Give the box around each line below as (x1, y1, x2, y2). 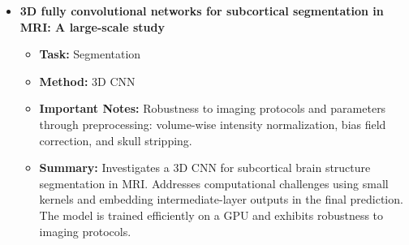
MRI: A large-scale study (19, 18, 165, 35)
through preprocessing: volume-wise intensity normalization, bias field (39, 115, 386, 132)
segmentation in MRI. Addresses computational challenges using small (39, 174, 389, 191)
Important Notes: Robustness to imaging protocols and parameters (39, 100, 386, 117)
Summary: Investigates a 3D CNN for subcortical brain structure (39, 159, 371, 176)
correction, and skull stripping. (39, 131, 192, 148)
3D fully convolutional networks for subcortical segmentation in (19, 2, 384, 19)
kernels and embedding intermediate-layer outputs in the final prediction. (39, 191, 403, 208)
